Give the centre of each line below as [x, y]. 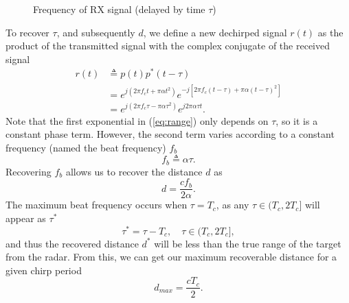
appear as [26, 218]
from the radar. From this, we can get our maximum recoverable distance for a [171, 257]
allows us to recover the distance [134, 171]
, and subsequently [96, 32]
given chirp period [44, 270]
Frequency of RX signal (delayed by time [119, 9]
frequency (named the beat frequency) [86, 147]
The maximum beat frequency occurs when [97, 205]
